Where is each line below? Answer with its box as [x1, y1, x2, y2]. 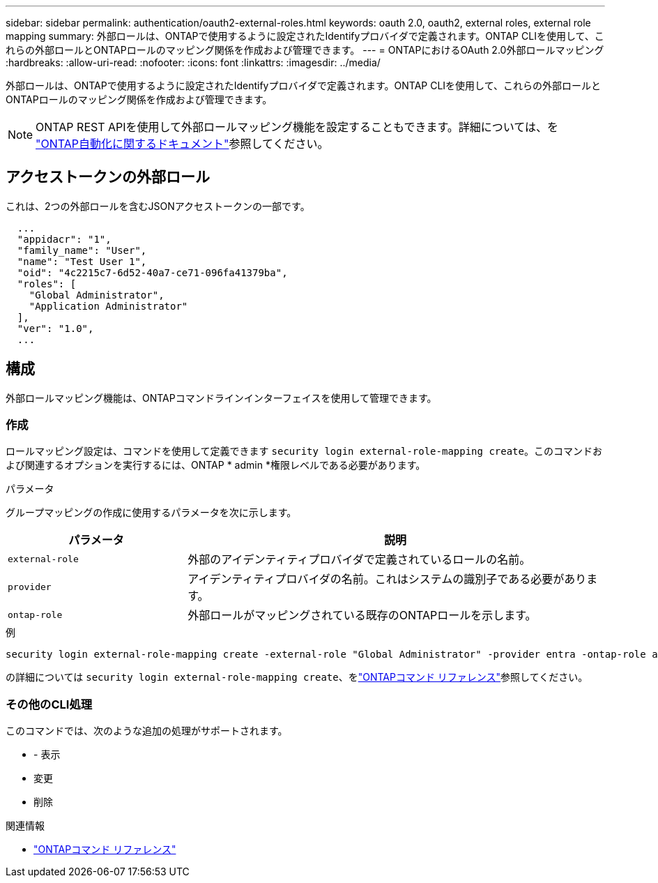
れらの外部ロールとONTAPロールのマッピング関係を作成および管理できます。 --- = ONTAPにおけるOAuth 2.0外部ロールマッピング [6, 44, 604, 56]
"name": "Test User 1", [17, 255, 147, 267]
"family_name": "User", [17, 244, 147, 256]
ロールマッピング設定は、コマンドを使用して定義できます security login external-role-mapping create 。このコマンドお [6, 445, 602, 458]
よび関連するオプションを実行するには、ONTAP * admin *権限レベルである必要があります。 [6, 459, 426, 471]
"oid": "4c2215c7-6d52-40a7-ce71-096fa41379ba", [17, 266, 288, 278]
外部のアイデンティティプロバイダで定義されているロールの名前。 [188, 552, 531, 567]
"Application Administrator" [29, 300, 188, 312]
